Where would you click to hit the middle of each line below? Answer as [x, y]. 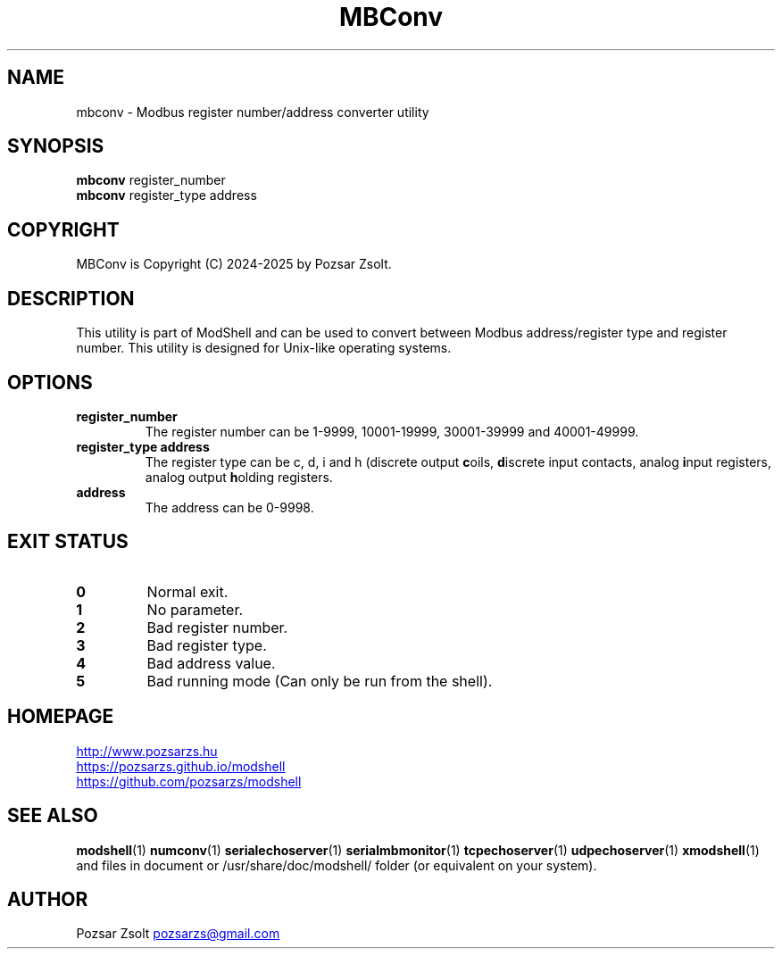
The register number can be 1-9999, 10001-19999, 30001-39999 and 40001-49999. [392, 431]
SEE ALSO [53, 816]
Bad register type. [207, 645]
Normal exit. [187, 591]
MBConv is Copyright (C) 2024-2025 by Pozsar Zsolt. [234, 264]
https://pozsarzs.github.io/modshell [181, 766]
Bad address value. [211, 663]
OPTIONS [50, 382]
